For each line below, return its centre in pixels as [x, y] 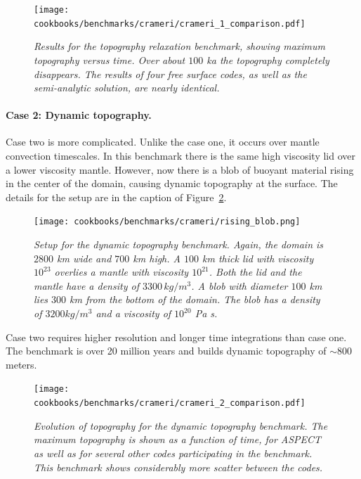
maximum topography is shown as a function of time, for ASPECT [178, 439]
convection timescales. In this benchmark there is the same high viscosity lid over [180, 156]
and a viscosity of [133, 313]
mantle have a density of [86, 285]
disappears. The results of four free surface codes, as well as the [170, 74]
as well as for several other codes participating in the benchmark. [173, 453]
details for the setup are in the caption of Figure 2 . [116, 197]
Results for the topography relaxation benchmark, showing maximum [180, 46]
